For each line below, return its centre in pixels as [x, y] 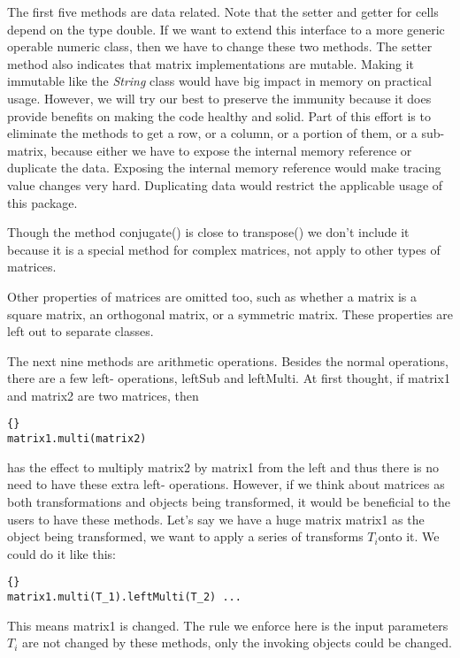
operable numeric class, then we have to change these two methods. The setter [220, 46]
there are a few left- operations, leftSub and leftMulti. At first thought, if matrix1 [229, 378]
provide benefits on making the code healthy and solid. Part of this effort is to [219, 115]
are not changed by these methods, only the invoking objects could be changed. [238, 643]
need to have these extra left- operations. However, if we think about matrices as [226, 484]
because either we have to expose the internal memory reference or [231, 150]
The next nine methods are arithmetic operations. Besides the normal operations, [228, 360]
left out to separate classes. [80, 331]
